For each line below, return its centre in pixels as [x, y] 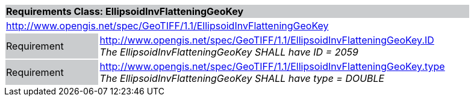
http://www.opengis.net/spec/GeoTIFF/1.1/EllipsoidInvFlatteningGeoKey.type [272, 66]
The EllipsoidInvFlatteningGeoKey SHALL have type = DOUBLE [242, 78]
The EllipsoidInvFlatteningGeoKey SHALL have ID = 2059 [229, 52]
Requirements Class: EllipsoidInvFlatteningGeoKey [125, 11]
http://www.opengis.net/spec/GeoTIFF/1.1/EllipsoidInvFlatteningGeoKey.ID [267, 40]
